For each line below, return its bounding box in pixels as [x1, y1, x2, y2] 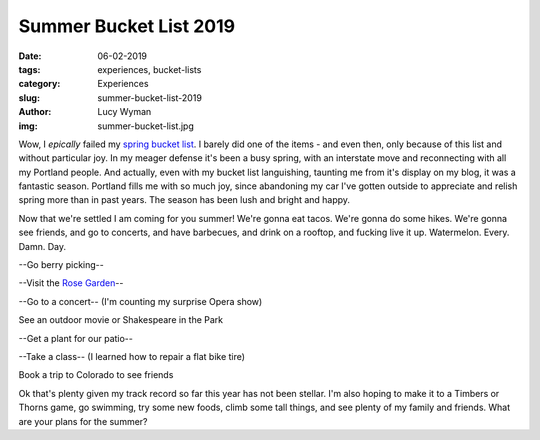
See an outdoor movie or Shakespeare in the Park [18, 314, 224, 326]
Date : [18, 50, 42, 62]
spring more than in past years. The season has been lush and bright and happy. [18, 194, 350, 206]
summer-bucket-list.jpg [97, 120, 194, 132]
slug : [18, 91, 40, 104]
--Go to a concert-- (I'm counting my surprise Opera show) [18, 295, 263, 307]
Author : [18, 106, 52, 118]
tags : [18, 63, 41, 75]
